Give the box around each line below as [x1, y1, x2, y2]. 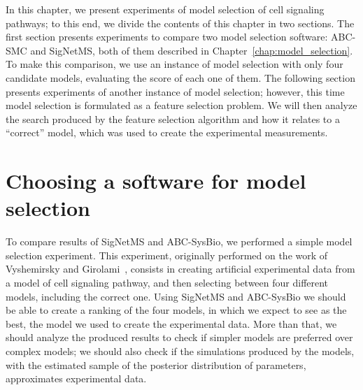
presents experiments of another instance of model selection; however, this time [6, 84, 345, 99]
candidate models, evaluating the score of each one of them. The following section [6, 70, 355, 85]
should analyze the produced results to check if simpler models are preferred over [6, 330, 353, 345]
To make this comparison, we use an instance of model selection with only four [6, 57, 343, 71]
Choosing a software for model [6, 166, 306, 195]
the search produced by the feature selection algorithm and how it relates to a [6, 111, 340, 126]
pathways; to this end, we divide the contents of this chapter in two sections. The [6, 15, 355, 30]
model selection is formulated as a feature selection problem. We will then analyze [6, 98, 357, 113]
